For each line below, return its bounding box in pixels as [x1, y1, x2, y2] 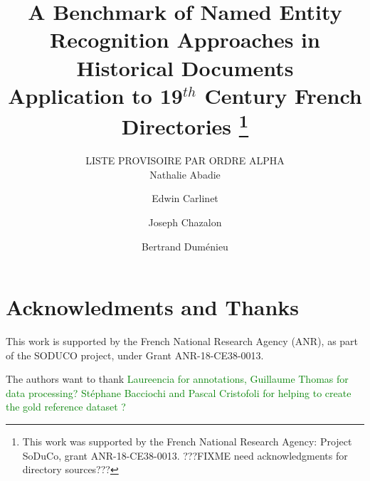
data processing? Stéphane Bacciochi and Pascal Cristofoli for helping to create [6, 385, 351, 400]
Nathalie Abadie [149, 166, 221, 181]
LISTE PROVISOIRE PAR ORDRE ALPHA [85, 153, 285, 168]
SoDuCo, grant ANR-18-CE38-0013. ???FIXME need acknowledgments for [22, 448, 348, 462]
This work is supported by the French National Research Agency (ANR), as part [6, 334, 359, 349]
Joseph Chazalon [148, 214, 222, 229]
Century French [204, 80, 362, 110]
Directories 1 [121, 108, 249, 141]
